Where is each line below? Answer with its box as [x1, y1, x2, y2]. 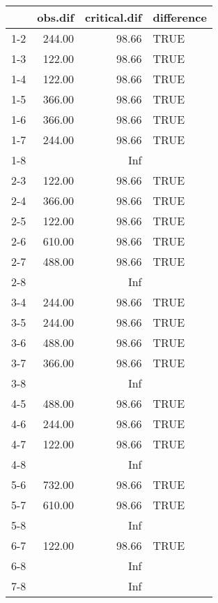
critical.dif [85, 9, 142, 25]
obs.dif [37, 9, 75, 25]
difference [153, 9, 207, 25]
